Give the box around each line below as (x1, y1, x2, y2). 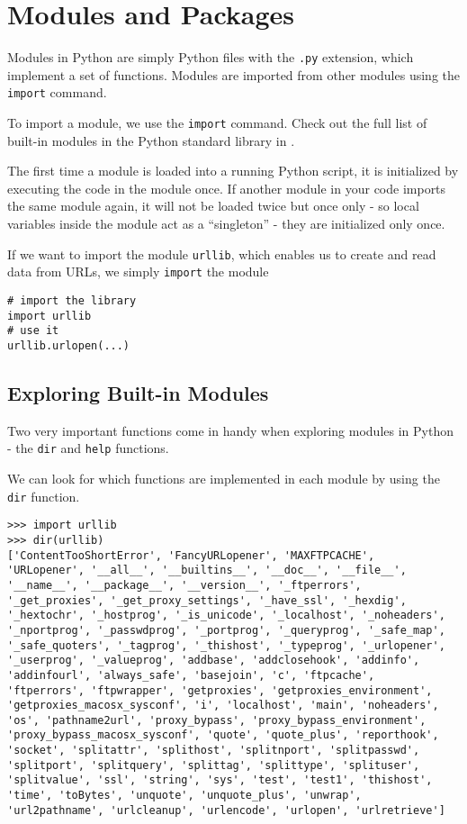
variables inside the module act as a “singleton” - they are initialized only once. (7, 214, 445, 233)
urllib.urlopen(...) (7, 339, 130, 352)
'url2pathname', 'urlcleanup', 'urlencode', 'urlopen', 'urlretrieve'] (7, 803, 445, 817)
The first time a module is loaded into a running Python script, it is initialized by (7, 161, 459, 180)
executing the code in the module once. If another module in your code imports (7, 178, 446, 197)
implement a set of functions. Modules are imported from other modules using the (7, 65, 460, 84)
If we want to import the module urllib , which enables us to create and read (7, 244, 436, 263)
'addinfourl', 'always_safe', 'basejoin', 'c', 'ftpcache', (7, 668, 375, 682)
